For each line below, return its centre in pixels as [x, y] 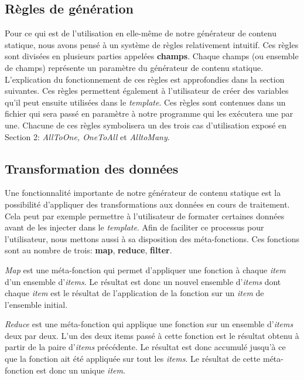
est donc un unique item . [81, 370]
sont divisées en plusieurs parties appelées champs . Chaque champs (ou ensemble [152, 56]
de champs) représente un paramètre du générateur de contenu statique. [134, 67]
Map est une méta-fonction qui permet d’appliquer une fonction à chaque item [145, 269]
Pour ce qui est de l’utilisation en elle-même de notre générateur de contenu [141, 33]
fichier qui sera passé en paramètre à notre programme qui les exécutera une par [149, 113]
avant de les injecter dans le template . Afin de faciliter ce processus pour [134, 227]
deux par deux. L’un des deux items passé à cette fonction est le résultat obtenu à [152, 335]
